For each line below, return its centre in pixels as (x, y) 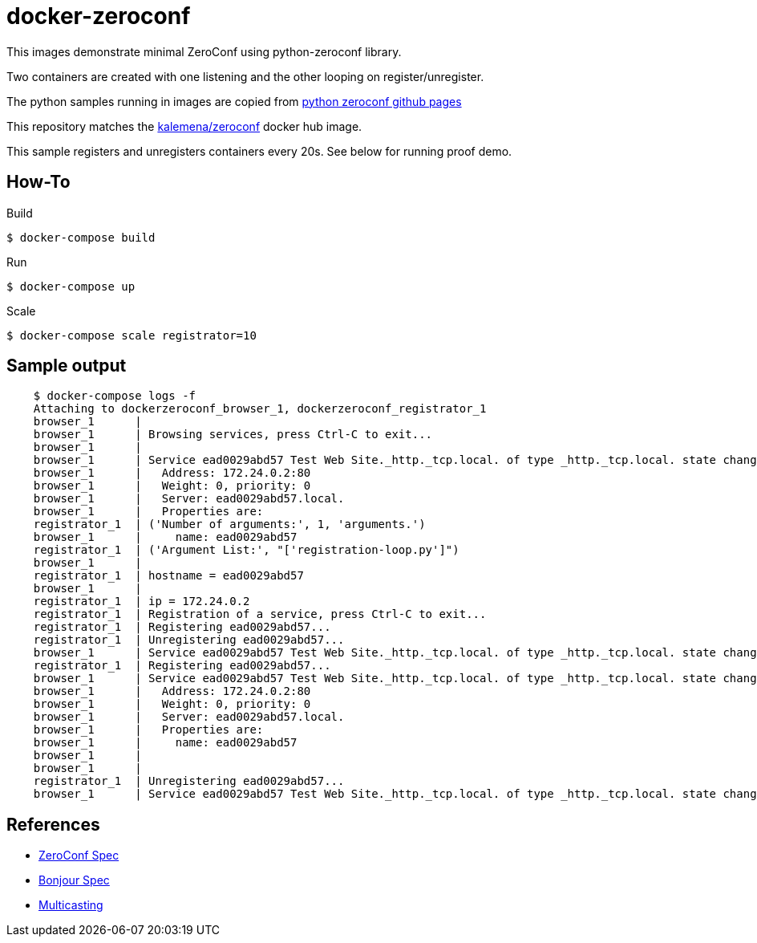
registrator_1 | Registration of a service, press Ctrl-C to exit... (260, 614)
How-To (38, 182)
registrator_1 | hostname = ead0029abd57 (168, 576)
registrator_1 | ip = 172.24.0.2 (142, 602)
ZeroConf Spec (79, 856)
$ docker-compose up (71, 286)
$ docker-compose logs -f (115, 396)
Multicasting (71, 905)
